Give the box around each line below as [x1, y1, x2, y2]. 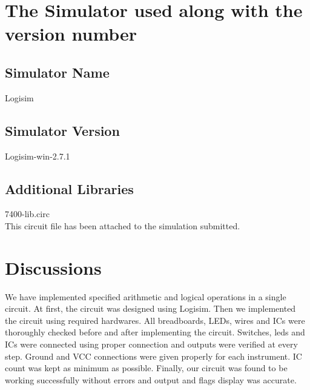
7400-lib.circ [5, 207, 50, 220]
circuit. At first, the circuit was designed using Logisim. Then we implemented [5, 302, 296, 315]
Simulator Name [5, 62, 110, 81]
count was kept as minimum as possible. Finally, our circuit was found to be [5, 361, 288, 374]
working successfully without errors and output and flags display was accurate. [5, 373, 297, 386]
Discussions [5, 255, 102, 280]
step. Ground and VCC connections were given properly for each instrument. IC [5, 349, 302, 362]
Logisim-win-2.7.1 [5, 149, 70, 162]
